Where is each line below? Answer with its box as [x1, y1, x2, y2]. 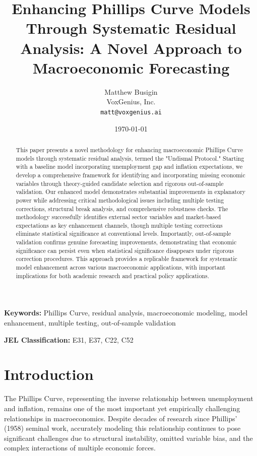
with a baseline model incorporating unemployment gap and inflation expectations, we [16, 162, 243, 171]
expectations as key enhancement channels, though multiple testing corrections [16, 221, 223, 229]
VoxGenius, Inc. [106, 96, 156, 107]
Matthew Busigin [104, 86, 158, 97]
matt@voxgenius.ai [100, 108, 162, 116]
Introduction [4, 364, 94, 384]
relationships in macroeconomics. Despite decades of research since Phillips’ [4, 413, 237, 423]
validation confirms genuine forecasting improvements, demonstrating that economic [16, 238, 237, 246]
